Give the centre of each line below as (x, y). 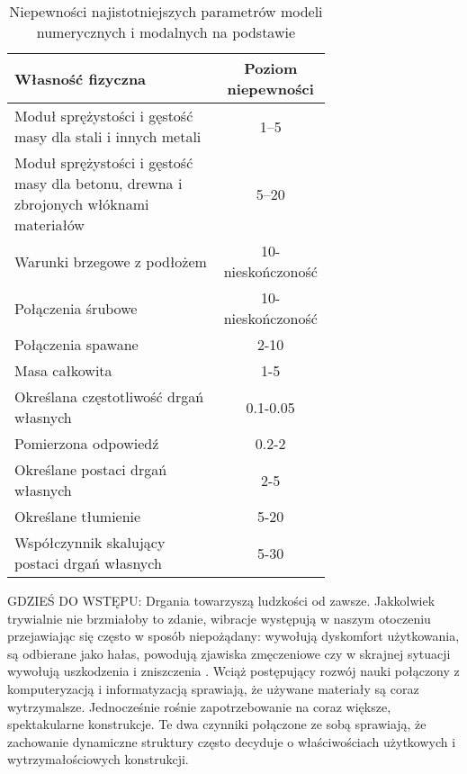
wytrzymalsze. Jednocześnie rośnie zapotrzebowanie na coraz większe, (199, 706)
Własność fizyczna (81, 78)
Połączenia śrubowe (76, 308)
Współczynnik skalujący (90, 542)
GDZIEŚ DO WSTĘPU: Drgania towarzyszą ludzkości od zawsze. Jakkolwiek (221, 600)
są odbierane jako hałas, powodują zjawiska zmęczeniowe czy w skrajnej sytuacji (229, 653)
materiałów (49, 225)
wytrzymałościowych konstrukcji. (98, 759)
